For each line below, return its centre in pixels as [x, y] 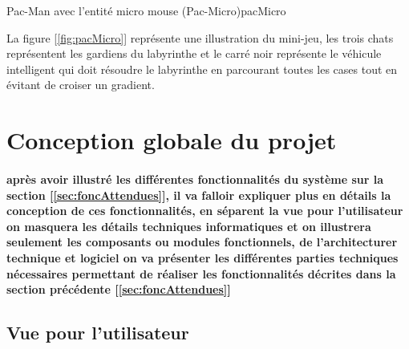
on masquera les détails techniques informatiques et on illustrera [189, 226]
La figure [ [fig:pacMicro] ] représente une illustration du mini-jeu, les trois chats [200, 37]
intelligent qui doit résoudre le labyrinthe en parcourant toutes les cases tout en [202, 69]
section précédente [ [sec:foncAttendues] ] [119, 289]
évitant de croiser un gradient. [81, 85]
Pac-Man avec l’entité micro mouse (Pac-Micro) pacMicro [146, 10]
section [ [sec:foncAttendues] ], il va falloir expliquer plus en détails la [199, 195]
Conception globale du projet [172, 140]
